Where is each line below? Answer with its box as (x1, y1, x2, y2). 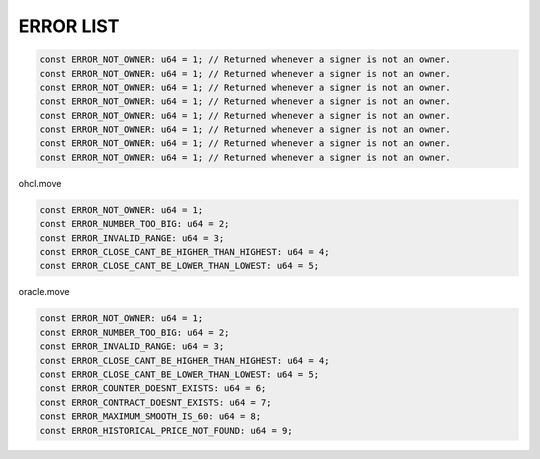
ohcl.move (18, 177, 62, 189)
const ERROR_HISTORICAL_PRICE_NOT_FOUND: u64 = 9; (39, 425, 294, 436)
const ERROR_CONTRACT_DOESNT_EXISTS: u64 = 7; (39, 396, 272, 408)
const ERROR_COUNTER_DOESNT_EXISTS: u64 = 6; (39, 383, 267, 394)
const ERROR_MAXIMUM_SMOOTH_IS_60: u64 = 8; (39, 411, 262, 422)
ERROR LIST (18, 15, 120, 37)
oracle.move (18, 286, 70, 298)
